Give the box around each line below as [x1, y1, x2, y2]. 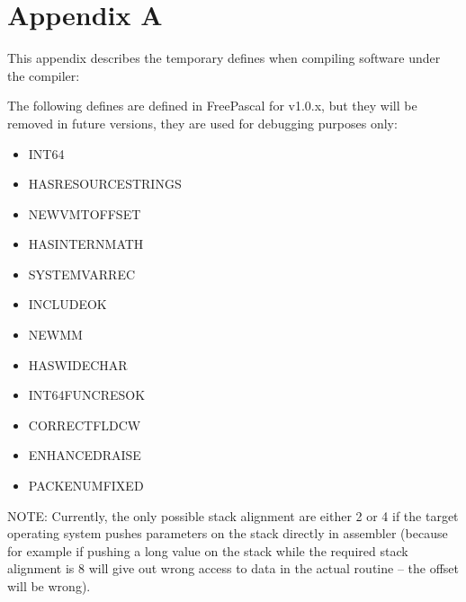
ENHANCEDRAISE [28, 446, 141, 465]
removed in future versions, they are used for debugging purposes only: [7, 113, 398, 132]
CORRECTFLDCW [28, 415, 141, 434]
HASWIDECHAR [28, 355, 128, 374]
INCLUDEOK [28, 295, 107, 314]
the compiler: [7, 66, 80, 84]
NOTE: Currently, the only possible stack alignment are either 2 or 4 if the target [7, 506, 459, 525]
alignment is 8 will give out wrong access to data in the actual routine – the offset [7, 559, 459, 578]
